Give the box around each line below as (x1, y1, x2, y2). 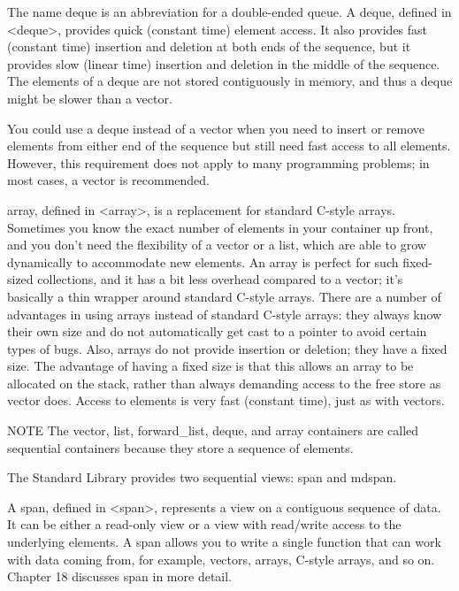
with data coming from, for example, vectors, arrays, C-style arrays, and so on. (7, 549, 435, 568)
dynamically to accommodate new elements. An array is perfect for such (7, 252, 399, 271)
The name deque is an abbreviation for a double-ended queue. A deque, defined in (7, 3, 452, 20)
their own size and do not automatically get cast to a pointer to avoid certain (7, 322, 427, 341)
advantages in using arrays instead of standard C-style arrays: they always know (7, 304, 442, 323)
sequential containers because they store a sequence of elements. (7, 438, 354, 457)
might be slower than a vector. (7, 88, 172, 107)
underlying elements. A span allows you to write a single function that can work (7, 533, 441, 551)
